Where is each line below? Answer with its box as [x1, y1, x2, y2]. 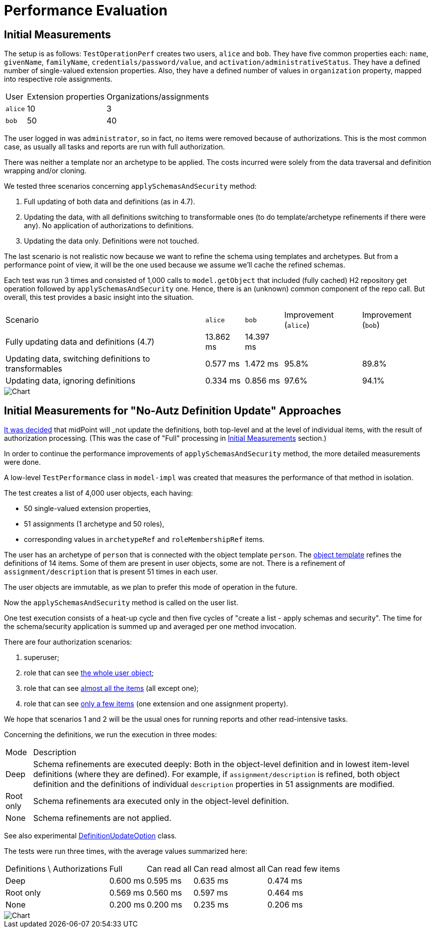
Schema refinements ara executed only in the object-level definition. [33, 796, 289, 806]
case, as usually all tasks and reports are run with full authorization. [4, 142, 225, 151]
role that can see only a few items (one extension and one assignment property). [24, 699, 288, 708]
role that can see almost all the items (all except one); [24, 684, 199, 693]
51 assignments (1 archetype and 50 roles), [24, 520, 164, 529]
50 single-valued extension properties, [24, 504, 151, 513]
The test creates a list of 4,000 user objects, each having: [4, 489, 193, 498]
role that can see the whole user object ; [24, 668, 154, 677]
